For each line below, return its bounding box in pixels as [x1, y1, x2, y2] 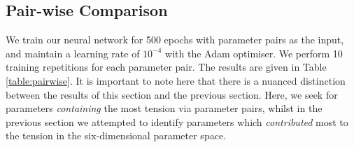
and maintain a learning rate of [6, 45, 140, 60]
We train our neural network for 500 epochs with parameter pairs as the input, [6, 32, 344, 47]
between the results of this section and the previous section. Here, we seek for [6, 87, 338, 101]
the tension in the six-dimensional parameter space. [6, 128, 226, 143]
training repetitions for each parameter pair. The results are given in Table [6, 59, 327, 74]
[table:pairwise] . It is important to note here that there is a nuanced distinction [6, 73, 346, 87]
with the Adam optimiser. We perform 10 [165, 45, 343, 60]
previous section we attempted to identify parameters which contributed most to [6, 114, 348, 129]
